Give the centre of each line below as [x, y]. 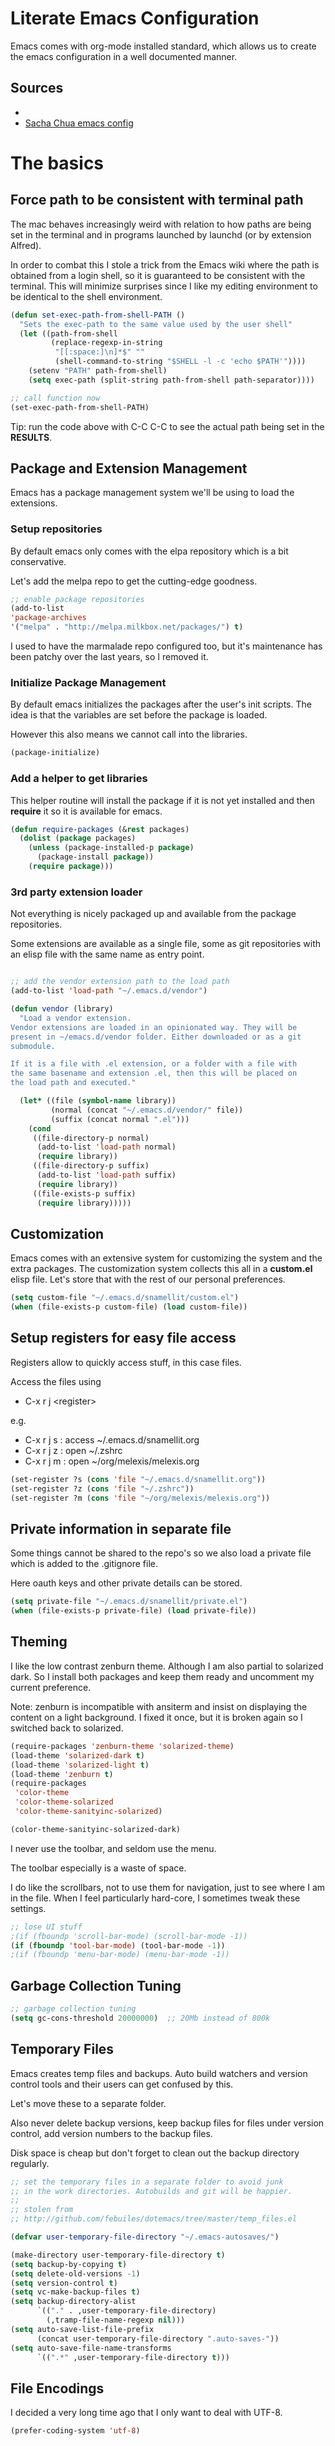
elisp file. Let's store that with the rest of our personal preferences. [148, 1279]
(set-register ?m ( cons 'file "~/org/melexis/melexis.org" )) [140, 1498]
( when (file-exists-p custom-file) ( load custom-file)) [129, 1307]
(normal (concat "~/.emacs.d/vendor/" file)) [147, 1110]
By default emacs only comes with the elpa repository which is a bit [149, 551]
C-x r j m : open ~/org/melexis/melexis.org [112, 1461]
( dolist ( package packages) [78, 838]
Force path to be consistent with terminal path [157, 200]
